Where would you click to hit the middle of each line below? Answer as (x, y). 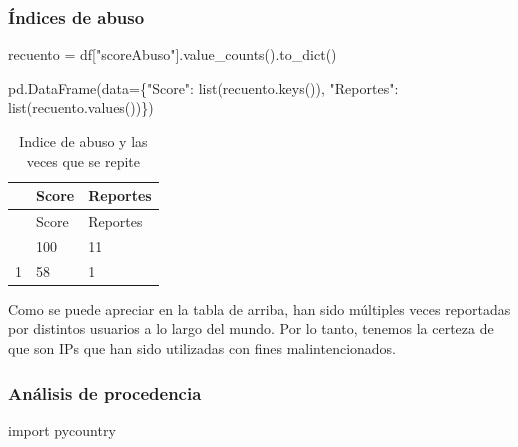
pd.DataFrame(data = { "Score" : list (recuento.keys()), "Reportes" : (203, 87)
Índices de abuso (76, 16)
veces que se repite (83, 160)
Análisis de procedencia (105, 392)
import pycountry (62, 429)
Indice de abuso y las (83, 141)
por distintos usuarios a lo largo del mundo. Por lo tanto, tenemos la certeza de (251, 328)
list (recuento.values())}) (81, 107)
